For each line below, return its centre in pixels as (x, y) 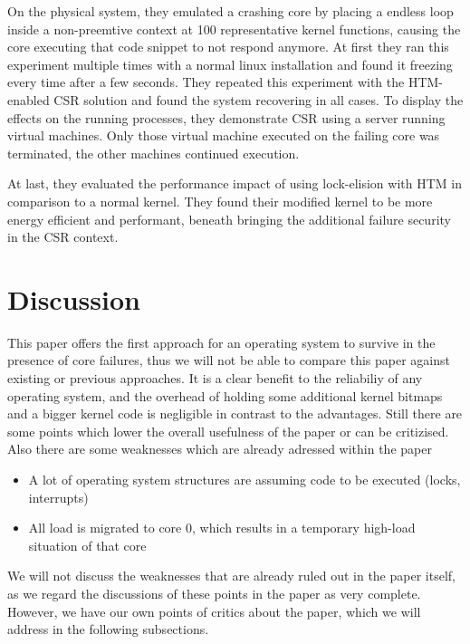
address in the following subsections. (108, 629)
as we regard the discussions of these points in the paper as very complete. (214, 593)
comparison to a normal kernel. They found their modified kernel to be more (220, 201)
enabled (29, 99)
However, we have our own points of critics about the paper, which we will (214, 611)
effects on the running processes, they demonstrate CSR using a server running (226, 117)
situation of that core (87, 545)
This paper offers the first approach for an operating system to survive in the (221, 342)
